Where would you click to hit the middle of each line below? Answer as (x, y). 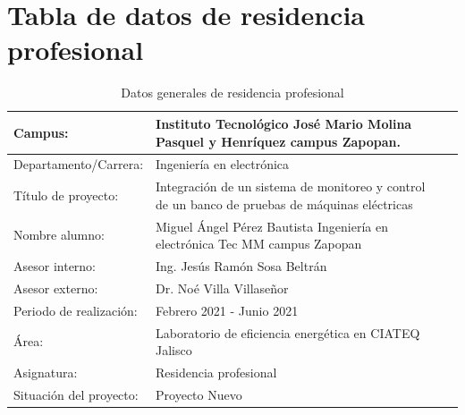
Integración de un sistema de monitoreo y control (291, 186)
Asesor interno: (55, 266)
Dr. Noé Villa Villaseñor (222, 288)
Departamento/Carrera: (79, 164)
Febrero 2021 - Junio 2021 (227, 310)
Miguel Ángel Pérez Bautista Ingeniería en (272, 226)
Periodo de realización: (76, 310)
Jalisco (174, 350)
